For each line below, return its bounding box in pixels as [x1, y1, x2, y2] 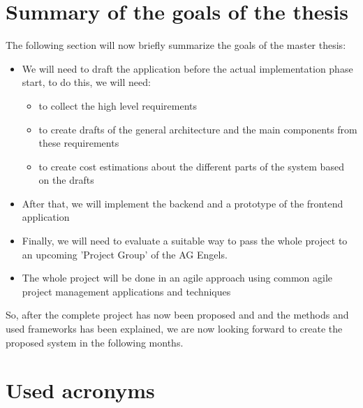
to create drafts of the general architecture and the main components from [38, 122, 357, 136]
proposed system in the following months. [6, 335, 184, 349]
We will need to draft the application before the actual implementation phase [22, 61, 353, 75]
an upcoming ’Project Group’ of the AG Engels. [22, 247, 228, 261]
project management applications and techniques [22, 284, 231, 298]
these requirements [38, 136, 119, 150]
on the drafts [38, 173, 94, 187]
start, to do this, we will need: [22, 75, 151, 89]
